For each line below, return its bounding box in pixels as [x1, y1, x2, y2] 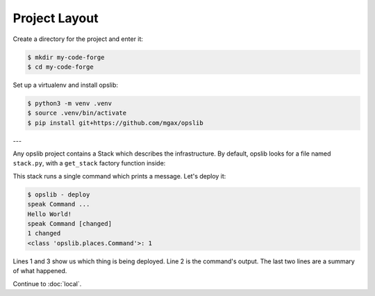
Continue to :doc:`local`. [12, 279, 82, 288]
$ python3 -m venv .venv [27, 99, 112, 107]
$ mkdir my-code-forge [27, 53, 105, 61]
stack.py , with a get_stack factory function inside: [12, 159, 166, 167]
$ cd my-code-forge [27, 63, 94, 71]
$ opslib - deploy [27, 190, 90, 198]
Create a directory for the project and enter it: [12, 35, 144, 43]
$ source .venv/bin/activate [27, 109, 127, 117]
